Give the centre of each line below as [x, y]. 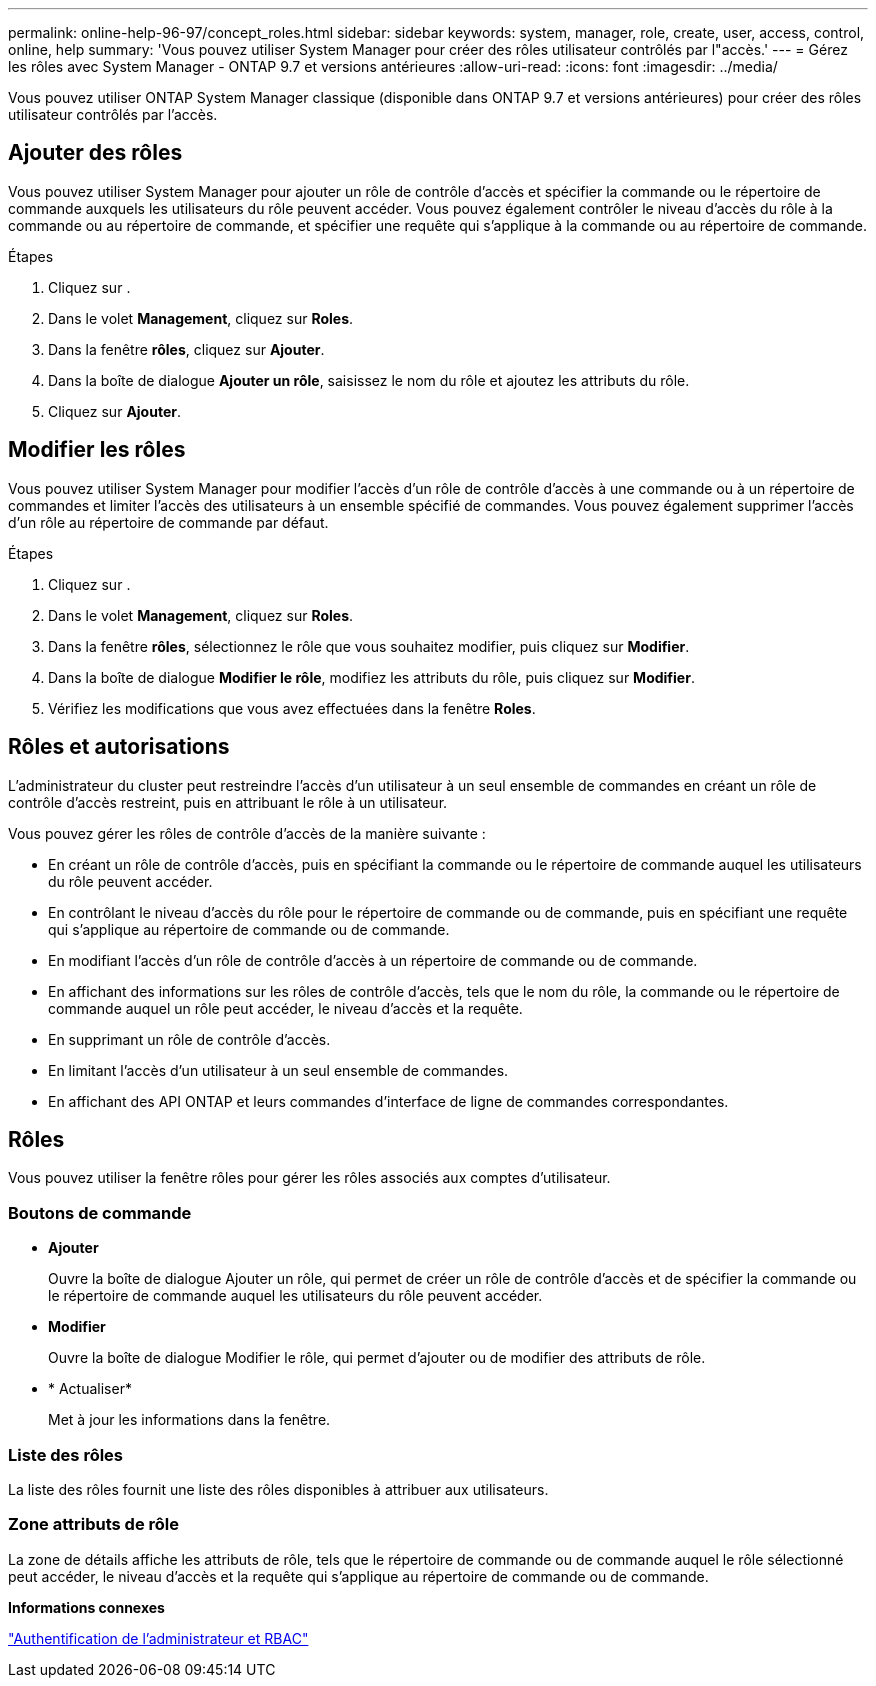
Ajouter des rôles [95, 153]
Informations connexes [86, 1607]
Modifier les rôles [97, 450]
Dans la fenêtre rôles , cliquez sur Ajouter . [186, 349]
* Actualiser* [90, 1389]
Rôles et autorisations [119, 747]
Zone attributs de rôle [93, 1524]
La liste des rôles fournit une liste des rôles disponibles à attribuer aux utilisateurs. [278, 1489]
